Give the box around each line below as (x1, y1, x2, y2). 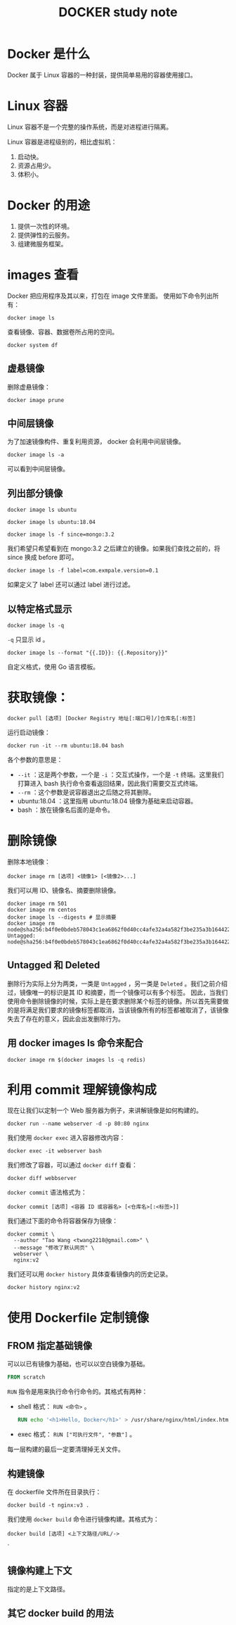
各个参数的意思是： (7, 755, 63, 764)
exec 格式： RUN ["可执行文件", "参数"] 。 (17, 1430, 136, 1438)
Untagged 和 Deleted (7, 959, 100, 972)
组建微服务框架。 (17, 239, 67, 248)
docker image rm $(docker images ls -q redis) (7, 1056, 146, 1063)
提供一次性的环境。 (17, 222, 74, 230)
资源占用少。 (17, 161, 55, 170)
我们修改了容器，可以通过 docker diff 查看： (7, 1161, 138, 1169)
